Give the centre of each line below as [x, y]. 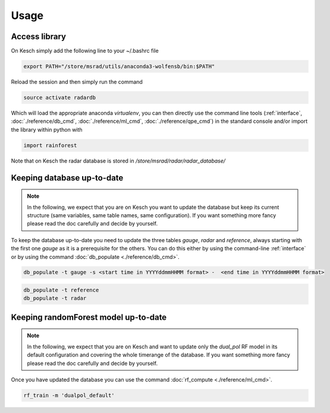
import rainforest [50, 145]
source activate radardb [60, 98]
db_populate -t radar [55, 298]
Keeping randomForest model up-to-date [89, 317]
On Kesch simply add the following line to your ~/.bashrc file [85, 51]
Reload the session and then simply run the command [77, 82]
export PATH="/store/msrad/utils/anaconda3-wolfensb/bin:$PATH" [119, 66]
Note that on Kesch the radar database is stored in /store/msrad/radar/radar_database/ [118, 161]
